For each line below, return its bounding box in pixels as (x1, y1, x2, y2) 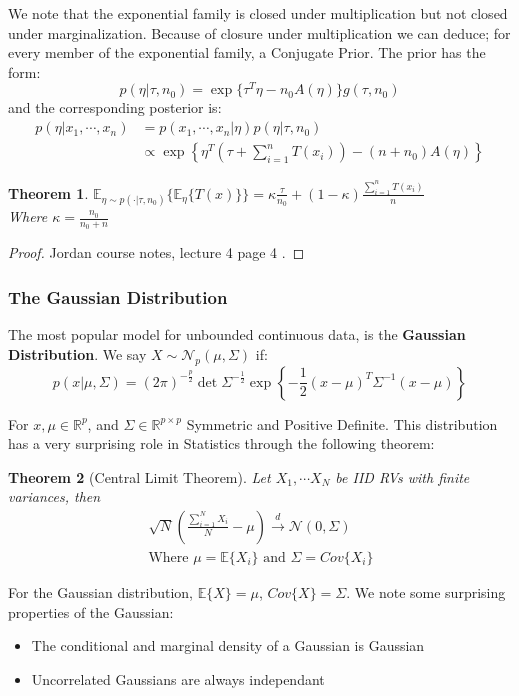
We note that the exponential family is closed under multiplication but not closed (8, 3, 508, 23)
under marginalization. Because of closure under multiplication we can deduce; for (8, 22, 511, 43)
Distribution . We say (8, 343, 147, 364)
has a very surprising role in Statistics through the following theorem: (8, 433, 435, 454)
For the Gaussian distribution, (8, 582, 193, 602)
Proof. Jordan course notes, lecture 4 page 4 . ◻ (8, 242, 305, 263)
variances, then (8, 486, 101, 507)
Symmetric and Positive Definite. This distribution (186, 413, 498, 434)
